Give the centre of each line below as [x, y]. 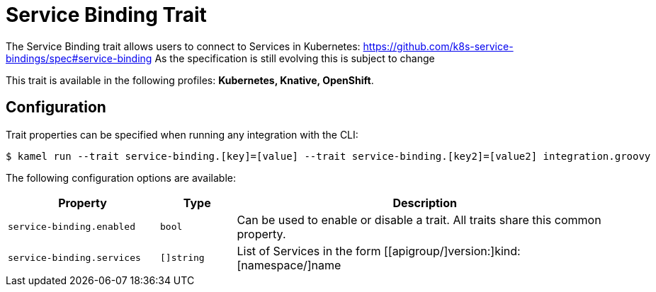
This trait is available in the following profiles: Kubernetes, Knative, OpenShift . [190, 80]
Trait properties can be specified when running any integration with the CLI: [182, 134]
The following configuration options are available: [121, 177]
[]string [182, 258]
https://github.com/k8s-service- [438, 46]
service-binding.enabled [72, 227]
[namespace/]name [289, 265]
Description [425, 203]
